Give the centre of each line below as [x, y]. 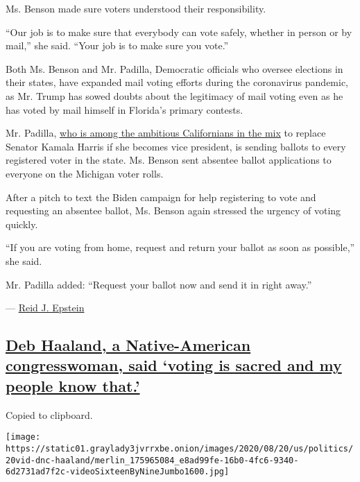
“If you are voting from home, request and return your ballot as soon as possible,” [180, 247]
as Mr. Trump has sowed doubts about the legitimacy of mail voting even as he [174, 95]
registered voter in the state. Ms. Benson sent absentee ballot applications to [169, 160]
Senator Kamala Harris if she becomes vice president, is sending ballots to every [176, 146]
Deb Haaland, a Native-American [128, 345]
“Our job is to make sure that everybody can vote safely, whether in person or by [179, 32]
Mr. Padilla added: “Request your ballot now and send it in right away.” [159, 284]
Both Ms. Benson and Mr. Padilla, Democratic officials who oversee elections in [174, 68]
